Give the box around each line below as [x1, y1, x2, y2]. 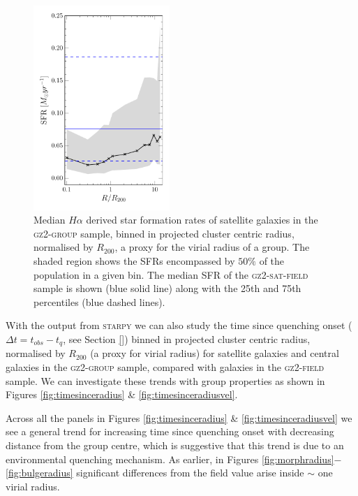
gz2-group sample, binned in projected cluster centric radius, [33, 226, 294, 240]
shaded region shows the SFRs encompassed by [33, 253, 235, 268]
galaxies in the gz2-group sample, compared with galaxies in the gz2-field [6, 359, 325, 374]
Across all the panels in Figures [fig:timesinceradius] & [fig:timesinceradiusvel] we [6, 410, 352, 425]
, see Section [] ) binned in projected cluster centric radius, [63, 331, 311, 346]
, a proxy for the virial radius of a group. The [114, 240, 310, 254]
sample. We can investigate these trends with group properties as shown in [6, 373, 325, 388]
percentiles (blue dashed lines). [33, 294, 165, 309]
